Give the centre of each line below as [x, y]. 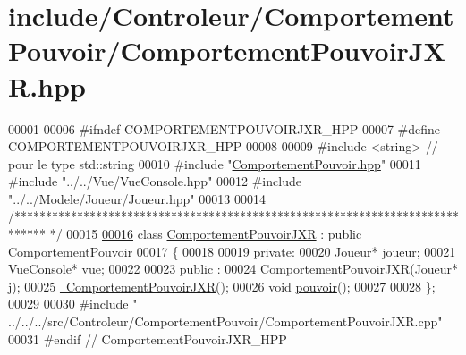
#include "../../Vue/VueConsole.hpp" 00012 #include [155, 181]
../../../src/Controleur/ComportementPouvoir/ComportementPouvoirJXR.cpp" [225, 321]
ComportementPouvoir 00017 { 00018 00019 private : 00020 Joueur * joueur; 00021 [232, 251]
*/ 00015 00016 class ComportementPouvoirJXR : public [206, 234]
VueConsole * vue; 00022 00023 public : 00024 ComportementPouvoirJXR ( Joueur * [233, 269]
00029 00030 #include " [73, 304]
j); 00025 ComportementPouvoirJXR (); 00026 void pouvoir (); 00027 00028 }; [222, 286]
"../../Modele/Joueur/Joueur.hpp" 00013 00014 [137, 198]
